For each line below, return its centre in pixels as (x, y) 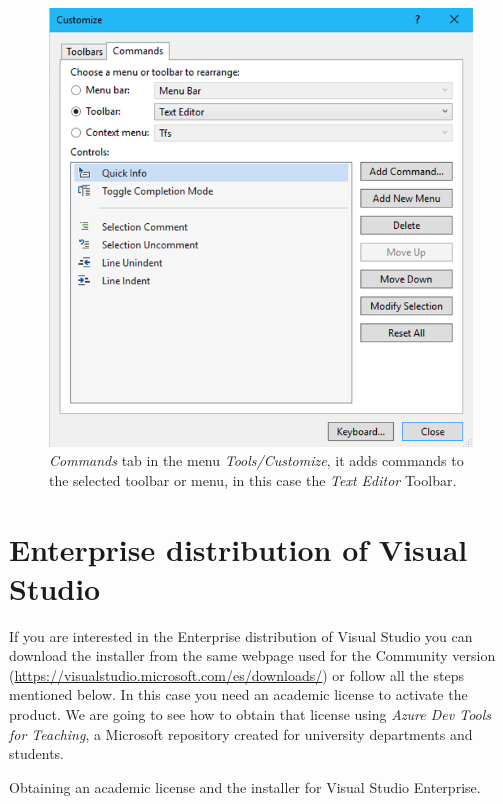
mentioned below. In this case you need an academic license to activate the (238, 694)
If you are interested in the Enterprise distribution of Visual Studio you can (241, 635)
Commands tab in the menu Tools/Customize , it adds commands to (256, 460)
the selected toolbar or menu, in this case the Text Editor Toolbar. (253, 479)
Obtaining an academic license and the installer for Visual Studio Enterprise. (245, 786)
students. (36, 753)
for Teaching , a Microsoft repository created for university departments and (241, 733)
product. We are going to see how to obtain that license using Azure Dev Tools (250, 714)
